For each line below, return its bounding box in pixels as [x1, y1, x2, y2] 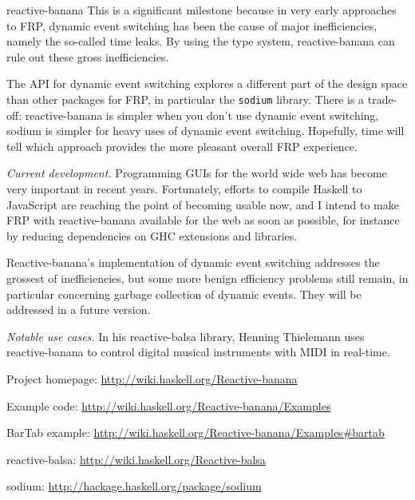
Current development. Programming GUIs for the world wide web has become [6, 165, 387, 181]
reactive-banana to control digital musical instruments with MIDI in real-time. [6, 343, 390, 360]
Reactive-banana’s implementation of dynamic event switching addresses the [6, 254, 380, 271]
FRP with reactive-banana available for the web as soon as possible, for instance [6, 212, 400, 228]
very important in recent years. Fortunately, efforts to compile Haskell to [6, 181, 362, 196]
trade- [367, 90, 397, 107]
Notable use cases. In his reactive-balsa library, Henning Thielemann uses [6, 327, 365, 344]
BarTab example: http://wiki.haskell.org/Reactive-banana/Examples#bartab [6, 424, 385, 441]
